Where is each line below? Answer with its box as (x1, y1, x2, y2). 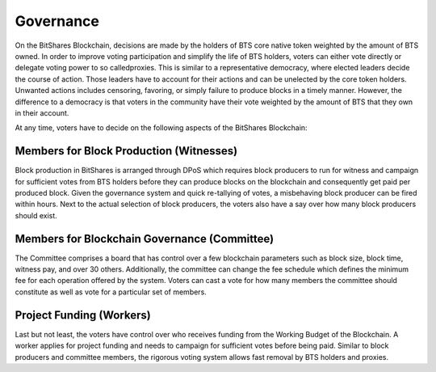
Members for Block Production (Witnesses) (15, 144, 238, 158)
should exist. (15, 210, 58, 220)
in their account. (15, 108, 69, 117)
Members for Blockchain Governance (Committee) (15, 231, 275, 246)
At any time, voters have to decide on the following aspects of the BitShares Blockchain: (15, 123, 308, 133)
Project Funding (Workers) (15, 308, 151, 322)
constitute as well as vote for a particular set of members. (15, 287, 208, 297)
